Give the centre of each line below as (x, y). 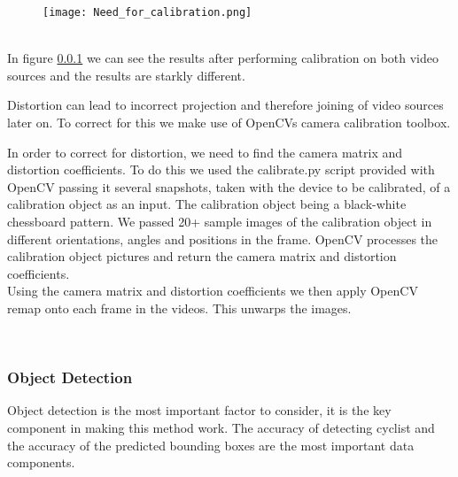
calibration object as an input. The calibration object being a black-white (207, 204)
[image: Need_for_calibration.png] (147, 12)
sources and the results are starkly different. (126, 75)
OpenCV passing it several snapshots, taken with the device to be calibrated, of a (229, 186)
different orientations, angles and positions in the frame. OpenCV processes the (223, 238)
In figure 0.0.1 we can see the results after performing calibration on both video (223, 58)
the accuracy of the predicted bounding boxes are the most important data (211, 445)
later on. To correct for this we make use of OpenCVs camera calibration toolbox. (229, 123)
